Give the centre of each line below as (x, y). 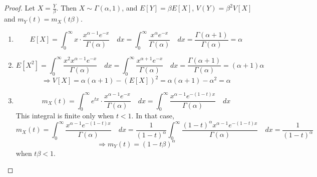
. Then (67, 8)
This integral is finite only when (65, 116)
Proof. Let (20, 8)
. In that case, (153, 116)
